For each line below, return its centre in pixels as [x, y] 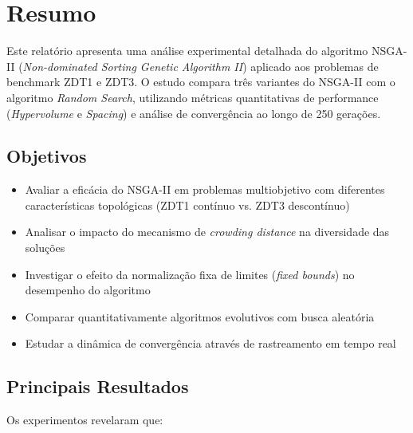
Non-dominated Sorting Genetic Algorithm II [133, 66]
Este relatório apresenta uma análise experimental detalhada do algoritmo [187, 51]
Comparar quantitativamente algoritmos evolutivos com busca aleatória [200, 316]
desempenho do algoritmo [88, 290]
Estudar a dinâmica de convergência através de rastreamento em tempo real [210, 343]
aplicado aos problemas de [315, 66]
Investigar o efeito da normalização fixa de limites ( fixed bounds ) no [190, 274]
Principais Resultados [98, 386]
